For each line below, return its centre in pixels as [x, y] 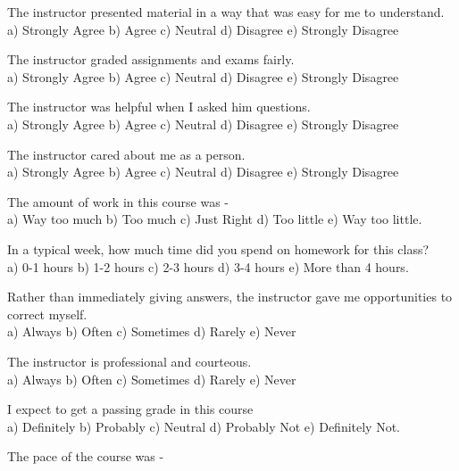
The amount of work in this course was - [118, 201]
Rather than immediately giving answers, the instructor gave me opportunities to [230, 297]
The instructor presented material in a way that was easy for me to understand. [226, 12]
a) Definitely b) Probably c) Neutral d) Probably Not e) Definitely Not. [204, 426]
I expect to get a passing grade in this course [130, 409]
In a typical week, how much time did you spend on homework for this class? [218, 248]
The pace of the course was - [86, 456]
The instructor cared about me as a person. [126, 154]
